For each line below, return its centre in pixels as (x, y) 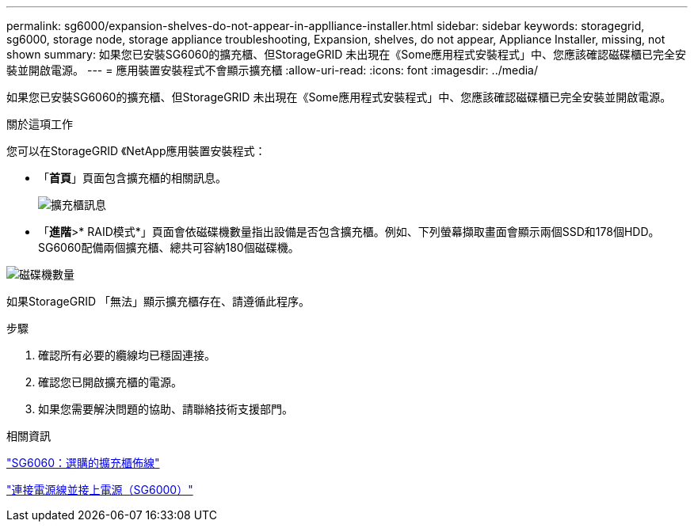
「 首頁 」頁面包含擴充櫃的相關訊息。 (132, 178)
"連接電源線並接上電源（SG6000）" (100, 490)
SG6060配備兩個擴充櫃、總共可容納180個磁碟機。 (169, 247)
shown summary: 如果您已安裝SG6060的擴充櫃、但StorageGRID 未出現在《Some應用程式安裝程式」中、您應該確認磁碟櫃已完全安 (347, 54)
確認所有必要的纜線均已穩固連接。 (127, 355)
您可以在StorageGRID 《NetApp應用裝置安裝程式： (136, 151)
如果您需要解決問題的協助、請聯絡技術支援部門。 (166, 409)
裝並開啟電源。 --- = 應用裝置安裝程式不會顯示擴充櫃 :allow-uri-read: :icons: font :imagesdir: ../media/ (273, 70)
